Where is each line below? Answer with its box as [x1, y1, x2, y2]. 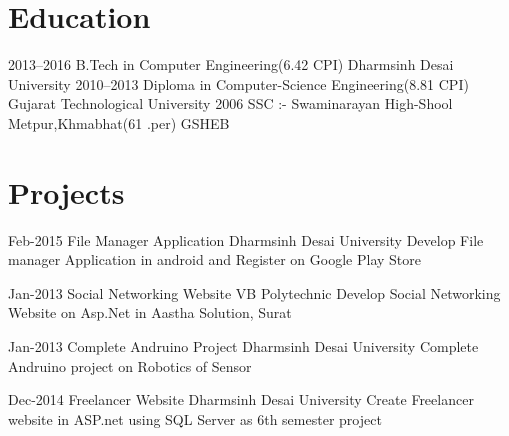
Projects [8, 171, 125, 212]
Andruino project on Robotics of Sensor [8, 355, 252, 376]
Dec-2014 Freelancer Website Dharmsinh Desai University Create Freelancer [8, 389, 474, 410]
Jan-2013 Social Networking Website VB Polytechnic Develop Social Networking [8, 282, 501, 303]
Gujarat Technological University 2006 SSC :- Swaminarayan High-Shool [8, 93, 453, 114]
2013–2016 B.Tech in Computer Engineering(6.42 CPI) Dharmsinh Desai [8, 54, 454, 75]
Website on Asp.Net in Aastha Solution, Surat [8, 302, 292, 323]
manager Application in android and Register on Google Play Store [8, 249, 421, 270]
